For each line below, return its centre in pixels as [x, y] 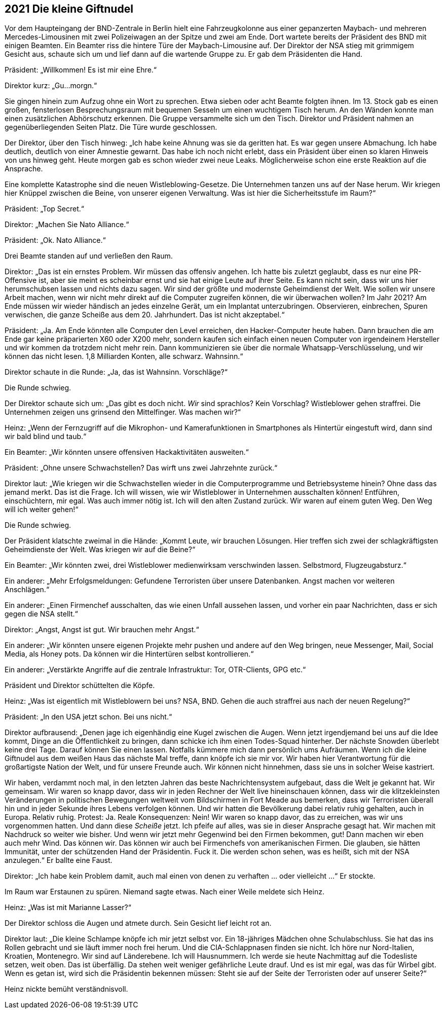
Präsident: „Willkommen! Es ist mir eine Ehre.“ [81, 70]
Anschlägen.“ [27, 590]
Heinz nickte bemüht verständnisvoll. [66, 989]
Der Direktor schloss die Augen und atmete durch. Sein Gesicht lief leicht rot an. [138, 923]
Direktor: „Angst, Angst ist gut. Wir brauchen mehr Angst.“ [102, 630]
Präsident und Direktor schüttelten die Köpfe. [80, 685]
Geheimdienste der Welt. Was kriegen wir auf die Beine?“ [100, 550]
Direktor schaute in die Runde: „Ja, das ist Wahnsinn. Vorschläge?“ [116, 372]
